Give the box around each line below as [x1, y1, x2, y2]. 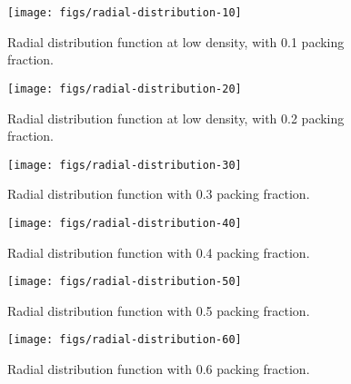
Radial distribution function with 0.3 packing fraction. [7, 184, 310, 203]
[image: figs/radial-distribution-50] [7, 275, 242, 289]
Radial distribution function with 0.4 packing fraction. [7, 242, 310, 261]
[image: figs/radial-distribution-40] [7, 216, 242, 230]
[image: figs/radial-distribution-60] [7, 333, 242, 347]
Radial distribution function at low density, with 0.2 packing [7, 108, 345, 127]
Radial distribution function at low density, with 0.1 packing [7, 32, 345, 51]
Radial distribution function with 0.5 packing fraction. [7, 300, 310, 320]
